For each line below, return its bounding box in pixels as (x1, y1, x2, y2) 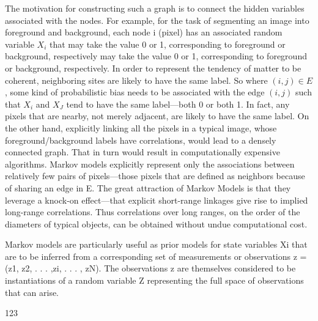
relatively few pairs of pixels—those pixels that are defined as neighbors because (5, 169, 305, 182)
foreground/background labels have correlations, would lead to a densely (5, 133, 276, 146)
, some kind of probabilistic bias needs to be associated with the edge (5, 86, 265, 98)
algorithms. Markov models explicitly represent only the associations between (5, 157, 295, 170)
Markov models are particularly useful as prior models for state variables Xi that (5, 238, 308, 251)
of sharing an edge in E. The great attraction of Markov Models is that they (5, 181, 291, 194)
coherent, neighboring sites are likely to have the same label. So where (5, 73, 268, 86)
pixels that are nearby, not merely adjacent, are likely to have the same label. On (5, 109, 309, 122)
